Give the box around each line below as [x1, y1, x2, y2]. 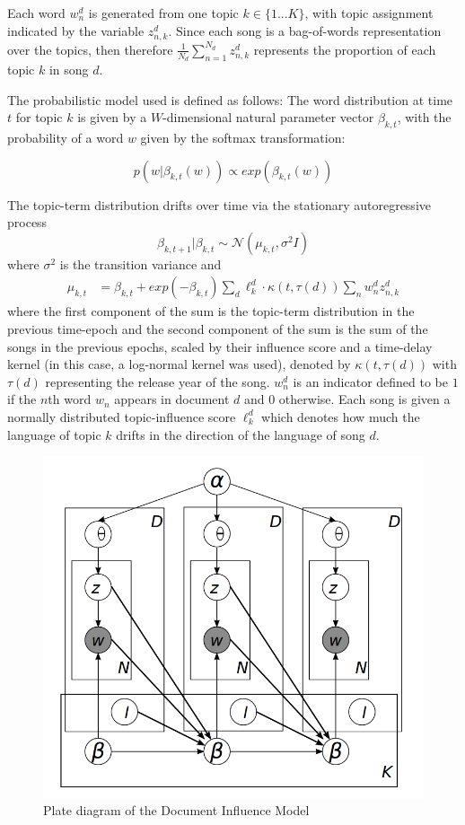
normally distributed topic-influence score [7, 407, 236, 426]
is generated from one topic [88, 4, 239, 22]
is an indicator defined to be [293, 372, 449, 391]
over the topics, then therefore [7, 39, 173, 58]
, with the [397, 108, 452, 127]
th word [48, 390, 92, 408]
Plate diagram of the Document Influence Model [43, 801, 310, 820]
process [7, 213, 48, 232]
